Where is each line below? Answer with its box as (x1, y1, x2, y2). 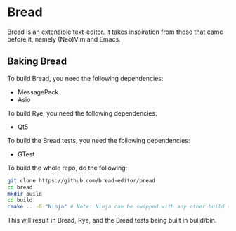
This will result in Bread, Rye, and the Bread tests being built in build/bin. (7, 216, 217, 225)
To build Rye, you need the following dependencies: (7, 108, 157, 117)
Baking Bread (7, 56, 67, 68)
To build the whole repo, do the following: (7, 163, 128, 172)
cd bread (7, 184, 33, 191)
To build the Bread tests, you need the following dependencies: (7, 136, 190, 144)
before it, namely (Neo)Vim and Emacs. (7, 35, 121, 43)
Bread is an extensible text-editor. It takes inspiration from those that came (7, 27, 223, 36)
